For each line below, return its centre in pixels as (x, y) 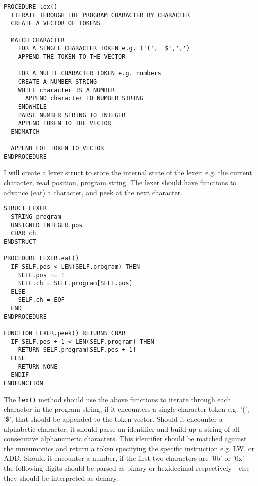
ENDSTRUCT (20, 242)
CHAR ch (24, 234)
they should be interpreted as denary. (61, 477)
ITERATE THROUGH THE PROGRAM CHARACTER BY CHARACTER (101, 15)
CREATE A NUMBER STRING (58, 82)
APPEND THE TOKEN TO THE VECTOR (72, 57)
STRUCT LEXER (25, 209)
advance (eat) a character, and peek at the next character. (93, 192)
